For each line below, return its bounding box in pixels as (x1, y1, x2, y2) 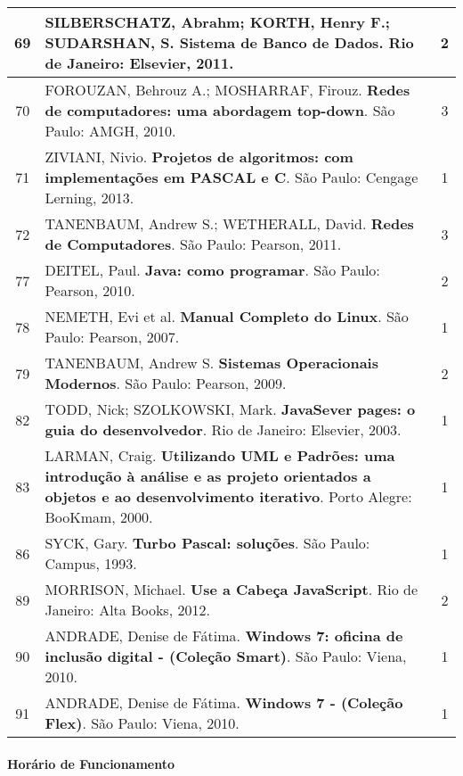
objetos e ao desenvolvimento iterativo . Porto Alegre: (45, 486, 412, 507)
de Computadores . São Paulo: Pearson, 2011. (45, 234, 342, 254)
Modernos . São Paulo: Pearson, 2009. (45, 373, 287, 393)
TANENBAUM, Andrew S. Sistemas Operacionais (45, 352, 378, 373)
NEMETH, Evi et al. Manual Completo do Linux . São (45, 306, 409, 326)
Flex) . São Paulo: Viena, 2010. (45, 713, 240, 733)
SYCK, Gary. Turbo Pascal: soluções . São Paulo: (45, 532, 370, 553)
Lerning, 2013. (45, 187, 134, 208)
